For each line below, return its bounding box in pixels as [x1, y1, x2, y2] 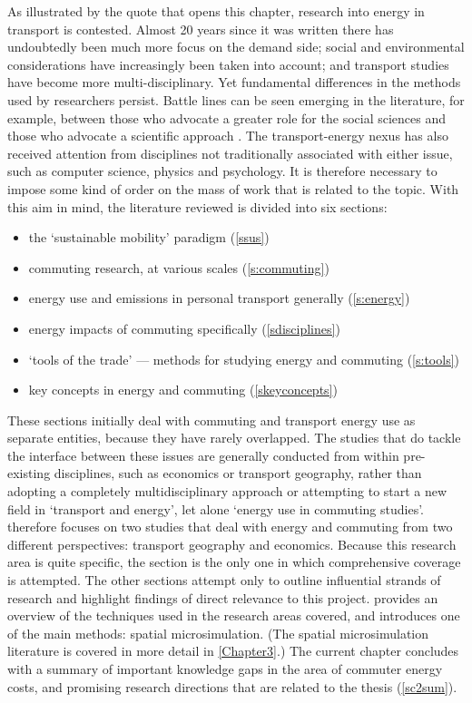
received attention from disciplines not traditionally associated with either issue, [7, 143, 453, 162]
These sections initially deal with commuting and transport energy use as [7, 410, 416, 429]
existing [7, 464, 51, 483]
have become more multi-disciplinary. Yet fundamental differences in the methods [7, 73, 461, 92]
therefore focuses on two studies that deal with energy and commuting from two [7, 517, 453, 536]
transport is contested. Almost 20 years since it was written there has [7, 19, 394, 38]
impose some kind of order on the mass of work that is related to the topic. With [7, 179, 459, 198]
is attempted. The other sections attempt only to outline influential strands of [7, 571, 441, 590]
